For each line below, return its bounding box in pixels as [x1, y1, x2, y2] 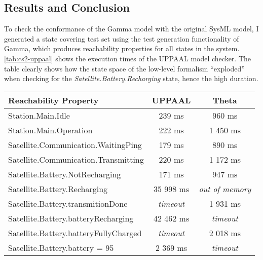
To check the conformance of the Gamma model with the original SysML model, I [4, 23, 259, 34]
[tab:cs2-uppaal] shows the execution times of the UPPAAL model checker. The [4, 53, 251, 63]
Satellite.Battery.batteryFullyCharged [8, 227, 142, 239]
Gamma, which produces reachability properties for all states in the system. [4, 43, 240, 54]
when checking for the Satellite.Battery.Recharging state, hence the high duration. [4, 73, 258, 84]
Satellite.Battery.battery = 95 [8, 241, 114, 253]
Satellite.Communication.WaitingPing [8, 138, 142, 151]
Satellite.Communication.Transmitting [8, 153, 144, 165]
